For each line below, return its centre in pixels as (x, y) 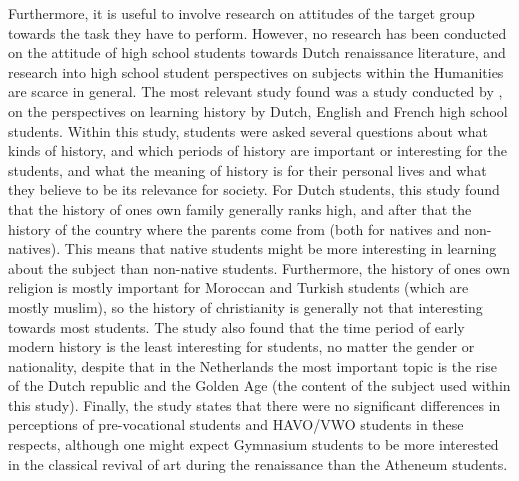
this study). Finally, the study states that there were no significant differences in (254, 404)
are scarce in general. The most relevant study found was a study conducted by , (255, 91)
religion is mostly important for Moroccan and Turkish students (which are (238, 287)
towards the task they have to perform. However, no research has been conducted (257, 32)
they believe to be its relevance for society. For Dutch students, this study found (254, 189)
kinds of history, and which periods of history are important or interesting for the (257, 150)
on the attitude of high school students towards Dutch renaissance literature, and (257, 52)
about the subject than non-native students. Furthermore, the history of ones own (259, 267)
